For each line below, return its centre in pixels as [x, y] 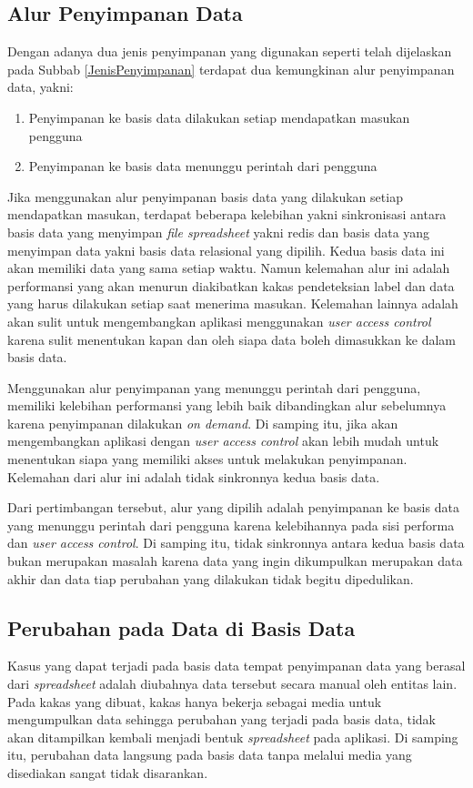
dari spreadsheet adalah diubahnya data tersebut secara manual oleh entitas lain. [232, 684]
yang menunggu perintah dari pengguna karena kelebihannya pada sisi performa [231, 525]
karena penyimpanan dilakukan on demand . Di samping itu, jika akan [203, 423]
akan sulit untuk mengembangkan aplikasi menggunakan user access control [219, 321]
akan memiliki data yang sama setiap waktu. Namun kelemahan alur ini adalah [229, 268]
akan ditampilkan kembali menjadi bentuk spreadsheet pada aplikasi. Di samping [233, 737]
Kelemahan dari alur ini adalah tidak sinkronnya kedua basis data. [194, 476]
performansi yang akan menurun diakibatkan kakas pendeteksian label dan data [231, 285]
